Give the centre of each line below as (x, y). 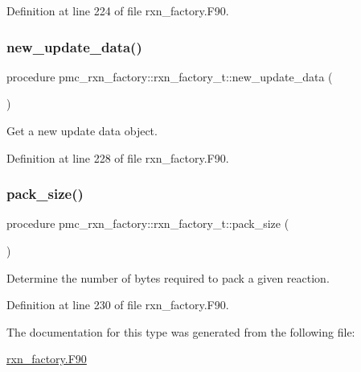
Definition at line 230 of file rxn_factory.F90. (118, 305)
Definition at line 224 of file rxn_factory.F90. (118, 10)
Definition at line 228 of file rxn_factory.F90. (118, 157)
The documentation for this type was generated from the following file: (181, 331)
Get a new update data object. (82, 130)
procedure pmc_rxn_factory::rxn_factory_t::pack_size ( (148, 223)
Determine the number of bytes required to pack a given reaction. (168, 277)
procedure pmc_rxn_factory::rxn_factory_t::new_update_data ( (170, 76)
